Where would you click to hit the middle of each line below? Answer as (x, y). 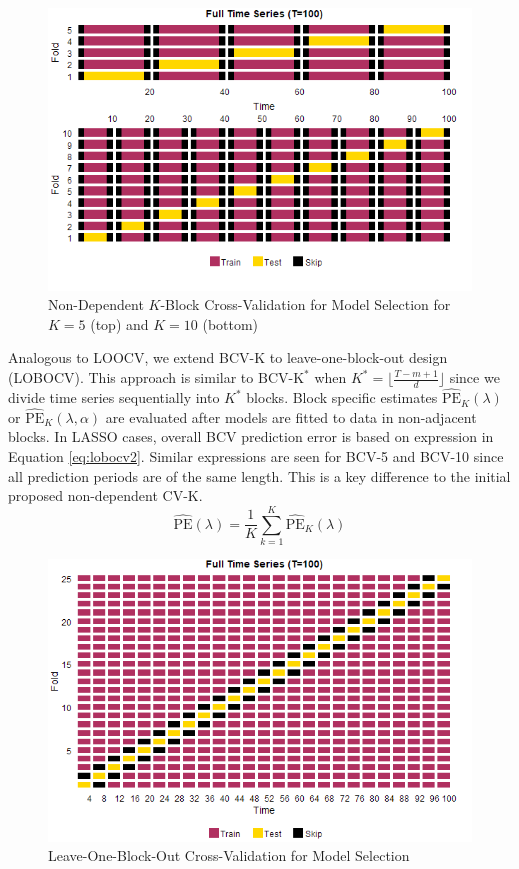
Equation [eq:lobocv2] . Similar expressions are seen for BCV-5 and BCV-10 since (256, 456)
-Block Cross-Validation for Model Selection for (305, 304)
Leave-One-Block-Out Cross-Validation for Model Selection (229, 855)
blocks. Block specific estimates (342, 397)
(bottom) (230, 323)
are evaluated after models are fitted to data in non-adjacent (291, 416)
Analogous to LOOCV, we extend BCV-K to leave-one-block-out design (228, 357)
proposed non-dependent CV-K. (105, 495)
